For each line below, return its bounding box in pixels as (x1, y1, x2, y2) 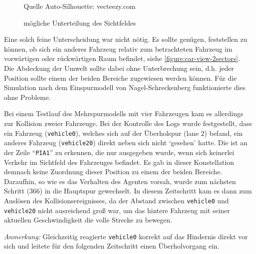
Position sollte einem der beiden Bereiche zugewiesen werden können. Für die (4, 72, 237, 83)
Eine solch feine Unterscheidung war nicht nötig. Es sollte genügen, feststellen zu (4, 34, 248, 44)
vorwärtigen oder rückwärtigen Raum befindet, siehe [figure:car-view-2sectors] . (4, 53, 240, 63)
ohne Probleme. (4, 92, 51, 102)
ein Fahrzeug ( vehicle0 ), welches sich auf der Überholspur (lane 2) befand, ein (4, 127, 243, 138)
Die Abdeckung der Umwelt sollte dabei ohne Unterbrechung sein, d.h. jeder (4, 63, 234, 73)
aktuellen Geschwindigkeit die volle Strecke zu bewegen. (4, 215, 172, 225)
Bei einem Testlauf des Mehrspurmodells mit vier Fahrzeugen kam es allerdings (4, 108, 243, 119)
